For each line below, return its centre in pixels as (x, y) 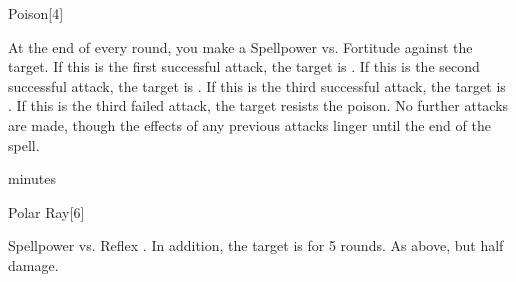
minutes (32, 178)
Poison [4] (36, 13)
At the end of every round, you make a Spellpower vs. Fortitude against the (240, 46)
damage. (33, 264)
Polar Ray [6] (46, 211)
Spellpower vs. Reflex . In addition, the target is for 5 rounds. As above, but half (256, 245)
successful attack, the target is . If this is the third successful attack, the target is (257, 85)
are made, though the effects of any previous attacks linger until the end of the (249, 124)
